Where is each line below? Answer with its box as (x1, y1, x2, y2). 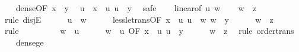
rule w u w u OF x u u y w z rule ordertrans (4, 25, 294, 37)
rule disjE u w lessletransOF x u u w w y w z (4, 13, 273, 25)
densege (15, 36, 44, 48)
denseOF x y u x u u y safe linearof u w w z (15, 2, 256, 13)
